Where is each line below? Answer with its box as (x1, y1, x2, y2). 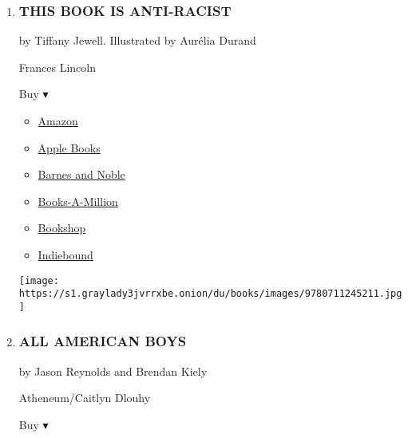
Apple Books (38, 139, 101, 156)
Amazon (38, 112, 78, 128)
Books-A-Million (38, 192, 118, 209)
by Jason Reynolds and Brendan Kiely (18, 362, 208, 379)
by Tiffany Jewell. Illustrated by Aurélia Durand (18, 32, 256, 49)
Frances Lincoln (18, 58, 96, 75)
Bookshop (38, 219, 86, 236)
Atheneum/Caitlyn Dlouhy (18, 389, 151, 406)
